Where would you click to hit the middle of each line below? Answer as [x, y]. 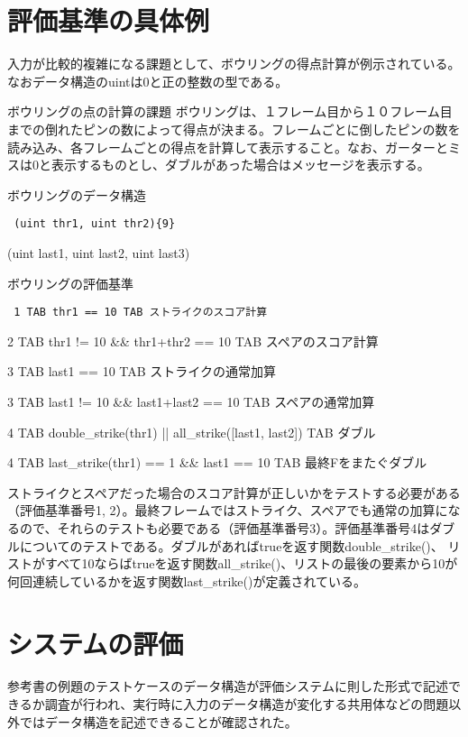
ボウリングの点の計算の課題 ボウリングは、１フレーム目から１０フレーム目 [230, 111]
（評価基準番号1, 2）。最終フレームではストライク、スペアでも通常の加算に [228, 510]
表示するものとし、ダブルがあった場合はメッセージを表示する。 [240, 165]
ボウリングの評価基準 [70, 283]
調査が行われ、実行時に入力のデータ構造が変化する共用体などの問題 [247, 704]
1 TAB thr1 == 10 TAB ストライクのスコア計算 [141, 313]
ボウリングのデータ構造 [77, 194]
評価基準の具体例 [109, 20]
